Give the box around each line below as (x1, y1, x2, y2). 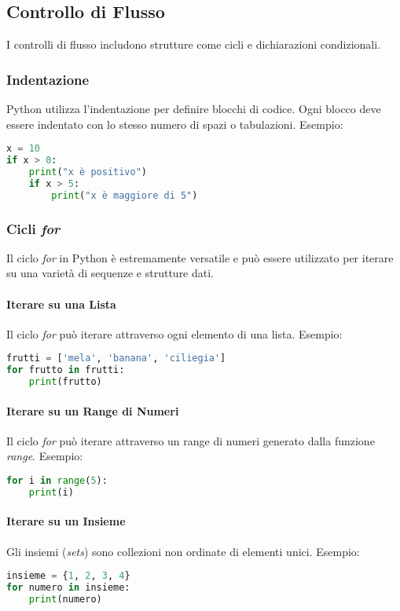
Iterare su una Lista (6, 295, 116, 312)
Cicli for (6, 218, 61, 238)
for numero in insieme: (6, 582, 130, 593)
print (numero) (28, 593, 102, 605)
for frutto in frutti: (6, 364, 125, 376)
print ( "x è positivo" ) (28, 166, 148, 177)
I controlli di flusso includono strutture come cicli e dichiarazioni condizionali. (6, 36, 381, 53)
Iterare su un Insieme (6, 513, 126, 529)
